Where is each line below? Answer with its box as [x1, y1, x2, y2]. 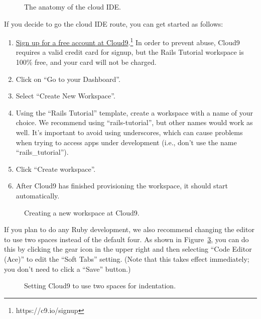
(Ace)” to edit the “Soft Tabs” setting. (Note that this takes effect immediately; [4, 253, 249, 264]
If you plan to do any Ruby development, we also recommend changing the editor [4, 224, 254, 235]
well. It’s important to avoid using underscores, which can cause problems [16, 127, 243, 137]
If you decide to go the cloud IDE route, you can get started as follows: [4, 18, 223, 29]
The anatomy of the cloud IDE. [24, 2, 121, 12]
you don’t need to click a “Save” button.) [4, 263, 131, 274]
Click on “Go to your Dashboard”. [16, 73, 120, 84]
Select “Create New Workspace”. [16, 90, 115, 101]
